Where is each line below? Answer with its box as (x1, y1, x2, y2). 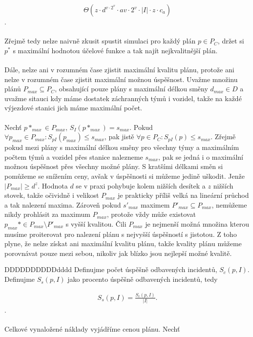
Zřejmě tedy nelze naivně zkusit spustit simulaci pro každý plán (4, 36, 196, 46)
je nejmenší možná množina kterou (145, 218, 249, 229)
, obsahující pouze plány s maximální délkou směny (55, 84, 208, 94)
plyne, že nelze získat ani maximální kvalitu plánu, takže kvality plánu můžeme (4, 238, 242, 249)
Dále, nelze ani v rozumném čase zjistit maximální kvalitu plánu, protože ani (4, 64, 234, 74)
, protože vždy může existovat (106, 209, 196, 219)
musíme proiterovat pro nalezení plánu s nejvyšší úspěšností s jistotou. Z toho (4, 229, 237, 239)
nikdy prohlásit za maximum (4, 209, 90, 219)
